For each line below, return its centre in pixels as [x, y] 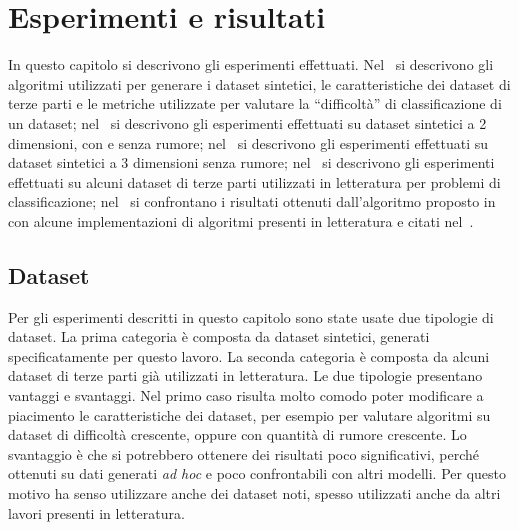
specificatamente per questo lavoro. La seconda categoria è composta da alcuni [249, 355]
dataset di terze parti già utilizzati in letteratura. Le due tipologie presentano [245, 375]
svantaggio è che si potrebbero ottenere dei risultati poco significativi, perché [244, 453]
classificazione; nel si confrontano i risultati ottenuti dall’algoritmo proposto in [252, 201]
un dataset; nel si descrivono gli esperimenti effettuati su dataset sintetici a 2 [247, 122]
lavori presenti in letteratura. [96, 512]
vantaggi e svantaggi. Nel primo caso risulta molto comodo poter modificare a [246, 395]
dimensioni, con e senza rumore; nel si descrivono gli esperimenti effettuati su [248, 142]
